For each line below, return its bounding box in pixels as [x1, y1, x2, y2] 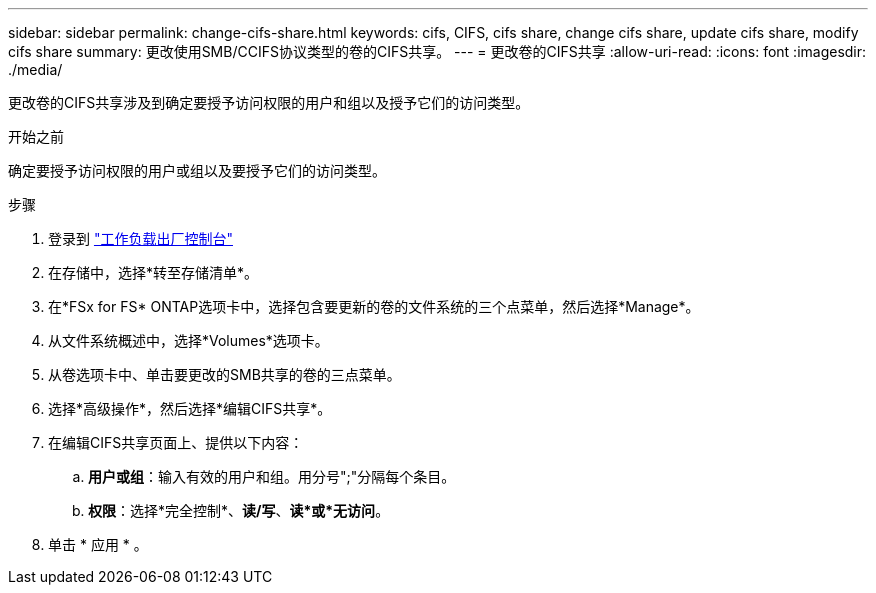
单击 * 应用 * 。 [48, 536, 148, 553]
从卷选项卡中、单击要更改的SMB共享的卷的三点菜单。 [48, 366, 401, 383]
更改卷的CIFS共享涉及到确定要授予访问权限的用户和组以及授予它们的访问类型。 [8, 94, 530, 111]
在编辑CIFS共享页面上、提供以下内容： [48, 434, 304, 451]
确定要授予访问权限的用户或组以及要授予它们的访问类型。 [8, 162, 386, 179]
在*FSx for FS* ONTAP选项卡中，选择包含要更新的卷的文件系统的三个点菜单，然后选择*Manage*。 [48, 298, 700, 315]
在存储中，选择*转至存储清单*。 [48, 264, 259, 281]
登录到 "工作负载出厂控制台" [48, 230, 233, 247]
